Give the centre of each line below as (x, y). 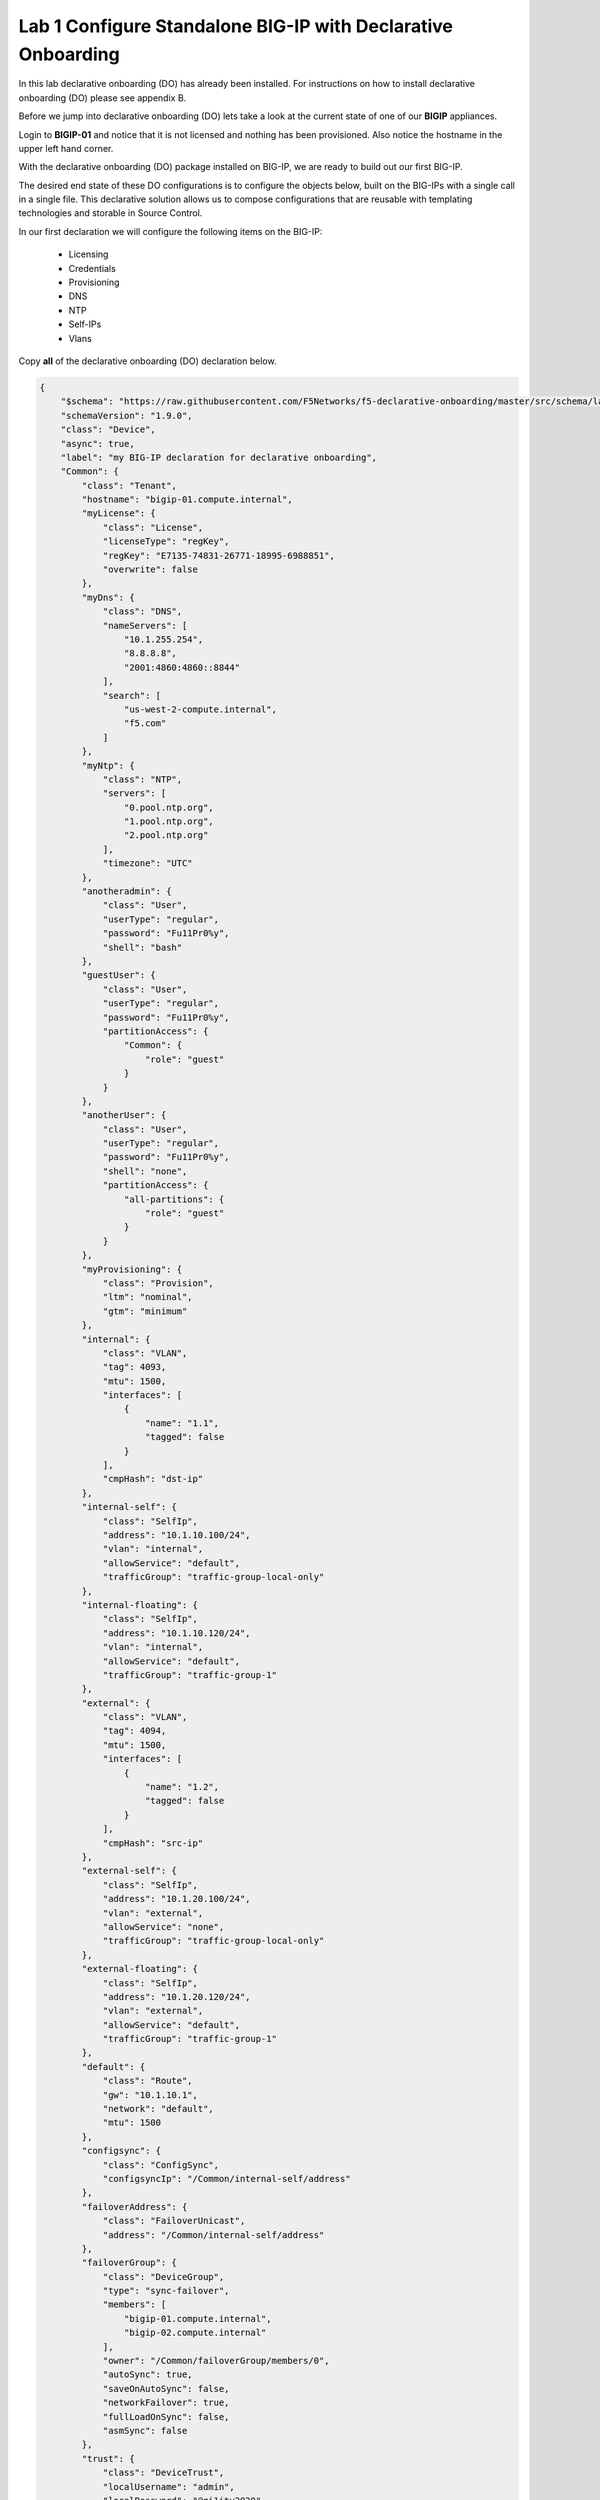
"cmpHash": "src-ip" (153, 1843)
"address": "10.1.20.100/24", (176, 1899)
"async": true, (97, 443)
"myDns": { (108, 597)
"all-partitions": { (174, 1199)
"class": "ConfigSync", (161, 2164)
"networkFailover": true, (166, 2403)
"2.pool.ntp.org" (166, 835)
